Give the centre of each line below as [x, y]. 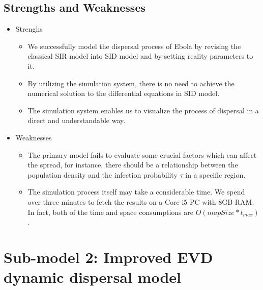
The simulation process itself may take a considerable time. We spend [136, 192]
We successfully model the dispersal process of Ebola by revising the [134, 46]
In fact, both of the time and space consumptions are [110, 212]
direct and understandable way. [77, 120]
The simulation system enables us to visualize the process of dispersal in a [143, 110]
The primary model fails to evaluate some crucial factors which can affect [142, 154]
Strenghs [29, 29]
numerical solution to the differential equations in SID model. [124, 93]
